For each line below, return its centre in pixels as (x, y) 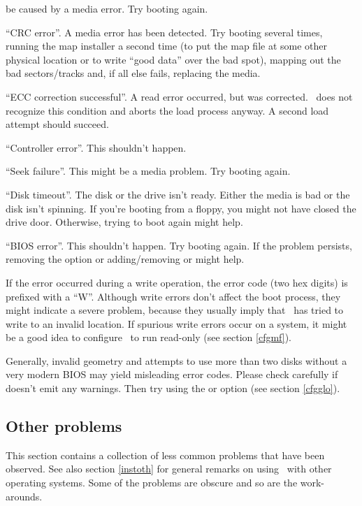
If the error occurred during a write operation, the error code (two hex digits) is (177, 282)
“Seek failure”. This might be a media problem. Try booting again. (148, 171)
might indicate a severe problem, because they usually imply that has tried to (175, 310)
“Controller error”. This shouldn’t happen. (96, 147)
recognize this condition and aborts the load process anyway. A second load (167, 110)
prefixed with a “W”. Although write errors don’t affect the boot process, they (173, 296)
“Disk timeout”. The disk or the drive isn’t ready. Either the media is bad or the (178, 194)
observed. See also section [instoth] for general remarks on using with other (169, 469)
